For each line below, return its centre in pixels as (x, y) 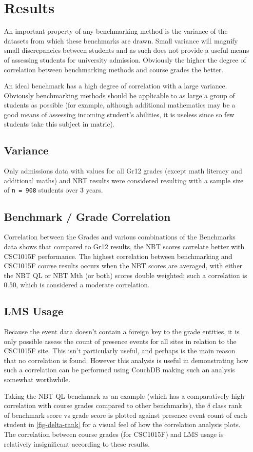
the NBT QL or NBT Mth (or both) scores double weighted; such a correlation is (126, 275)
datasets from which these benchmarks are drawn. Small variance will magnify (121, 40)
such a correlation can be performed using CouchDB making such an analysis (119, 370)
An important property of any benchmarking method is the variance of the (116, 31)
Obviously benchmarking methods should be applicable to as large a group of (119, 95)
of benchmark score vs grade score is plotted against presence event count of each (126, 415)
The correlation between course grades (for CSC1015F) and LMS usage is (114, 434)
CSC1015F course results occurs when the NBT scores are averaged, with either (123, 266)
